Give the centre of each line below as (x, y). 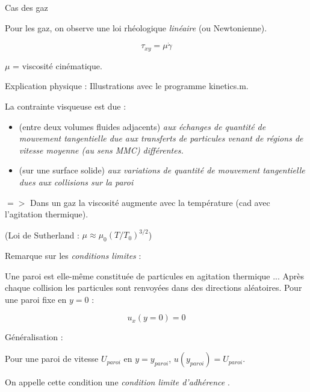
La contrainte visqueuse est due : (66, 106)
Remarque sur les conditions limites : (73, 256)
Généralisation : (34, 337)
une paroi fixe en (36, 299)
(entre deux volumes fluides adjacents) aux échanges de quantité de (142, 126)
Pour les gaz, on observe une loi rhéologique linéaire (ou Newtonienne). (136, 27)
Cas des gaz (26, 7)
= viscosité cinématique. (57, 65)
